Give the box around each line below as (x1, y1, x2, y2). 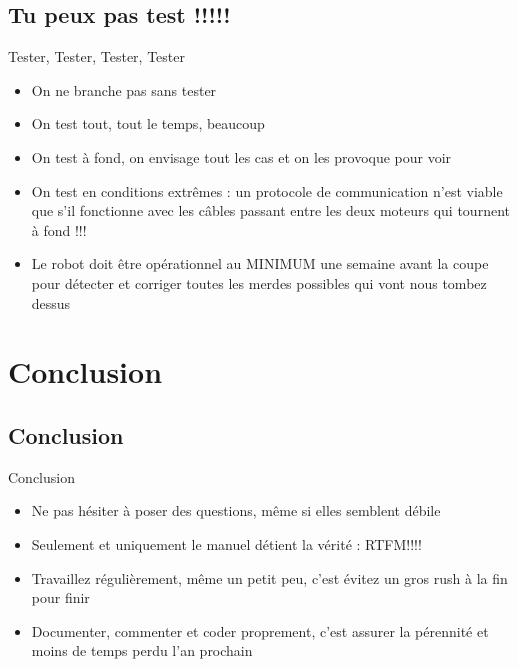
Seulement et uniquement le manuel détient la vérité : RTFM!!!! (31, 533, 422, 554)
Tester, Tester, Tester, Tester (8, 46, 185, 67)
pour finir (31, 587, 90, 608)
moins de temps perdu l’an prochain (31, 640, 253, 661)
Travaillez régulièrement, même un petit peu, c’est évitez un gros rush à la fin (31, 567, 508, 588)
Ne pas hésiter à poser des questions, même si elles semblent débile (31, 500, 441, 521)
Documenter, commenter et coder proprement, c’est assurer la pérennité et (31, 620, 489, 641)
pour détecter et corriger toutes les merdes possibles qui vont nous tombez (31, 272, 487, 293)
